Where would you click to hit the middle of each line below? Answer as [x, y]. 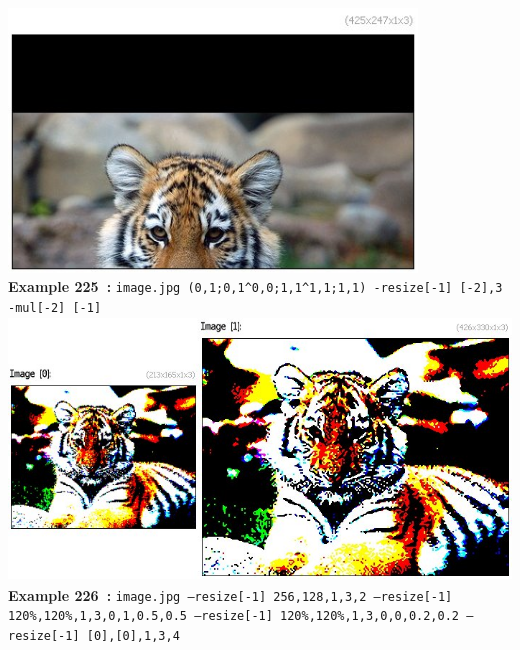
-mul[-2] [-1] [55, 307]
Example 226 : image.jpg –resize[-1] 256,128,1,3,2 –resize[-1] [230, 594]
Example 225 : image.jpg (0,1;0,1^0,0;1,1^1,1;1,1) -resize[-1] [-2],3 [255, 286]
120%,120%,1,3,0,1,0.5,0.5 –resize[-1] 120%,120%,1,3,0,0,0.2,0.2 [234, 616]
